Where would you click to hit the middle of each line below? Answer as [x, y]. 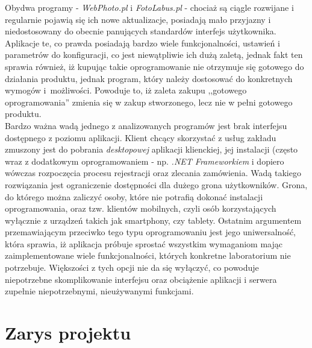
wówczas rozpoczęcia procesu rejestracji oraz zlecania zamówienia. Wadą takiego [153, 173]
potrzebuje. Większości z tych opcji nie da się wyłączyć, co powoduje [132, 267]
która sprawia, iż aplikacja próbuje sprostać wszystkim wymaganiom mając [144, 243]
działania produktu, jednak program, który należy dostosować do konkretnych [149, 78]
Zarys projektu [68, 333]
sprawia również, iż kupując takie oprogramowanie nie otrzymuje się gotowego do [154, 66]
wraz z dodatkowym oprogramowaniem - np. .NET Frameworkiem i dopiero [145, 161]
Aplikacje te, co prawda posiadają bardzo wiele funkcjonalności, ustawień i [142, 43]
